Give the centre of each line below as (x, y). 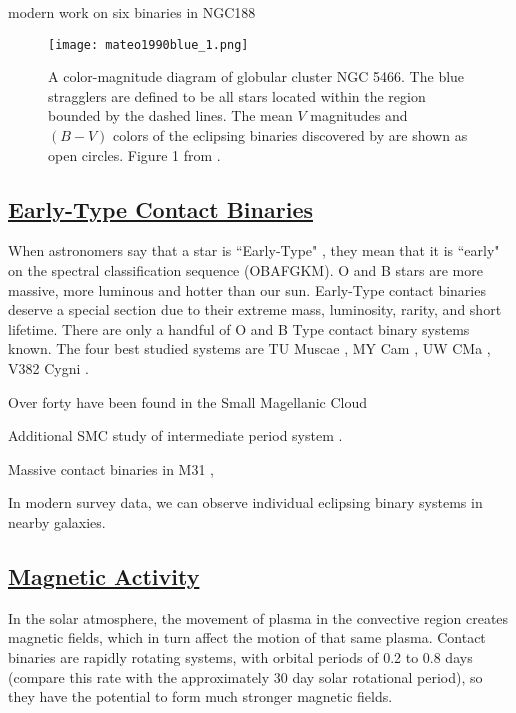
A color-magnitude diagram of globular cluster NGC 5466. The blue (256, 76)
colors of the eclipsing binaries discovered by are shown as (290, 135)
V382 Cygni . (48, 367)
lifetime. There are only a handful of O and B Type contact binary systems (239, 328)
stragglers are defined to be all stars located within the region (237, 95)
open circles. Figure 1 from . (134, 154)
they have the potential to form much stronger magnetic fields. (200, 696)
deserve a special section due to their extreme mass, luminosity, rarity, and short (255, 309)
